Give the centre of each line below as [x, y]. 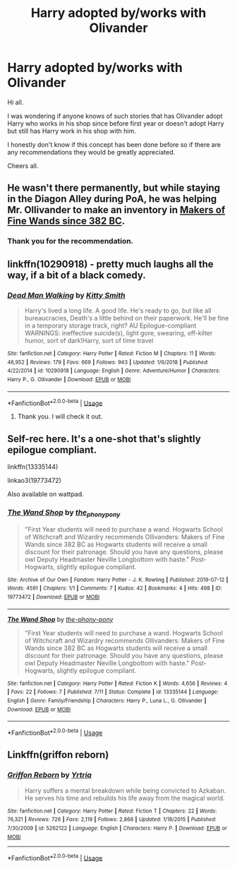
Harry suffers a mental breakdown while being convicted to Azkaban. [125, 790]
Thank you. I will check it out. [60, 416]
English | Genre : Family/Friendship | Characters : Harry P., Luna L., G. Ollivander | [107, 700]
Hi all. [16, 102]
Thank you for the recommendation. [71, 241]
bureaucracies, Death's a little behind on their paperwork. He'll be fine [127, 318]
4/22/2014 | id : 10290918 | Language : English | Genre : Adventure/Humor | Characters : [114, 371]
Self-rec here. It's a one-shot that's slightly [104, 439]
